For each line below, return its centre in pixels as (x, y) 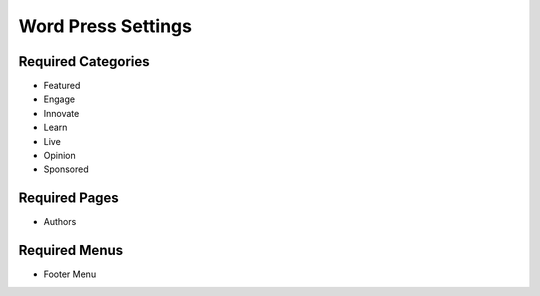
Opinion (59, 156)
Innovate (61, 113)
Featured (62, 86)
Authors (60, 222)
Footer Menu (70, 274)
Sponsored (66, 169)
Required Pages (68, 198)
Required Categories (84, 61)
